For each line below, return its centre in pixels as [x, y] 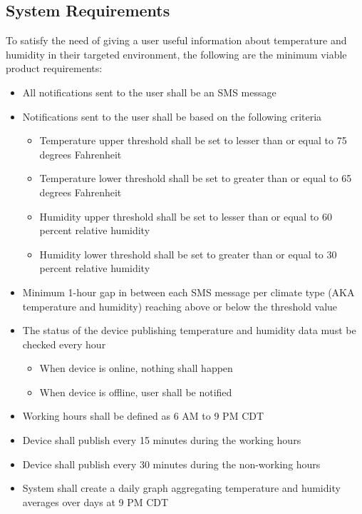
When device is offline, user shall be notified [136, 392]
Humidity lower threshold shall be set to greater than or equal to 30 [188, 254]
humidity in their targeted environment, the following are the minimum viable [176, 54]
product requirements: [54, 68]
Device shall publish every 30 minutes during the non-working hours [171, 464]
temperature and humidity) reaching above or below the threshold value [180, 306]
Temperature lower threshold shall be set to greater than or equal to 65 [196, 178]
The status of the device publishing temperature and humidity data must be [189, 330]
